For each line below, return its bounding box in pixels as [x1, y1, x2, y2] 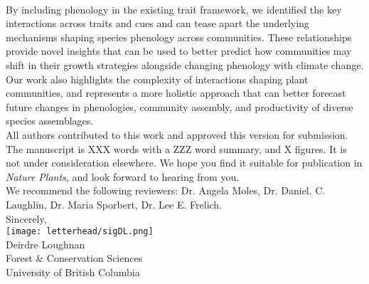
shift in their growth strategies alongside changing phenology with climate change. [6, 57, 364, 72]
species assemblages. [6, 113, 94, 128]
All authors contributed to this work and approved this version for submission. [6, 127, 348, 142]
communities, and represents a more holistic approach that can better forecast [6, 85, 346, 100]
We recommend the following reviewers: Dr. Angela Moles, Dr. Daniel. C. [6, 183, 326, 198]
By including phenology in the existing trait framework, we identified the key [6, 1, 342, 16]
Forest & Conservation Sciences [6, 251, 143, 265]
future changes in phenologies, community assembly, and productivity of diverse [6, 99, 353, 114]
